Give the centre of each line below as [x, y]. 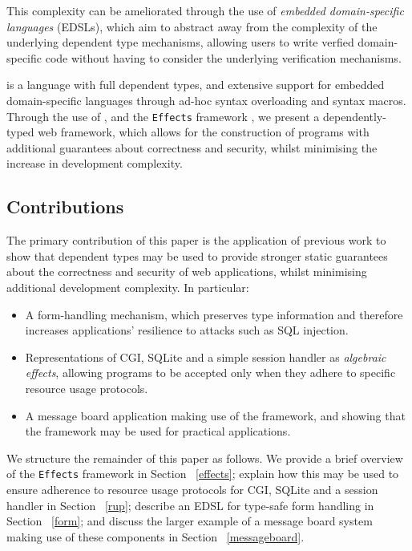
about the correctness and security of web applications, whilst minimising [187, 271]
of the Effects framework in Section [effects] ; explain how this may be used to [203, 474]
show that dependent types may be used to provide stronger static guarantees [197, 255]
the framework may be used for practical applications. [158, 431]
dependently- [354, 116]
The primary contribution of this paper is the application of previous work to [196, 240]
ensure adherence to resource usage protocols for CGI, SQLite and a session [192, 489]
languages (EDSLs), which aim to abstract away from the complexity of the [192, 26]
